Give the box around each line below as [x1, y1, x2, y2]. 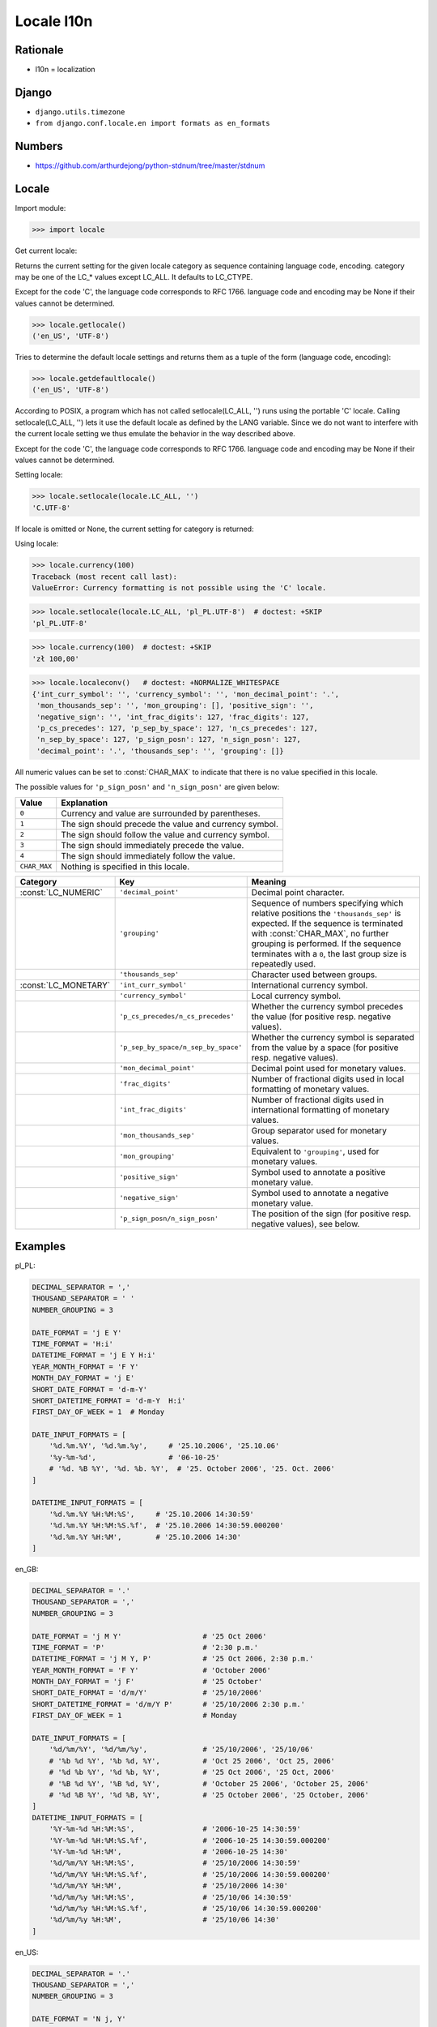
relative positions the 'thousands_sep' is [251, 907, 401, 919]
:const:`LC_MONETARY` [19, 979, 111, 991]
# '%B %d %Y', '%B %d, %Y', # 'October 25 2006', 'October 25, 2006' [49, 1779, 370, 1788]
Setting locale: [15, 470, 63, 480]
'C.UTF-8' [32, 503, 71, 512]
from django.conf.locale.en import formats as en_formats [35, 118, 270, 128]
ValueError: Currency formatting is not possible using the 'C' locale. [32, 583, 327, 592]
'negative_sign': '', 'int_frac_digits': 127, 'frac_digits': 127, [36, 712, 310, 722]
